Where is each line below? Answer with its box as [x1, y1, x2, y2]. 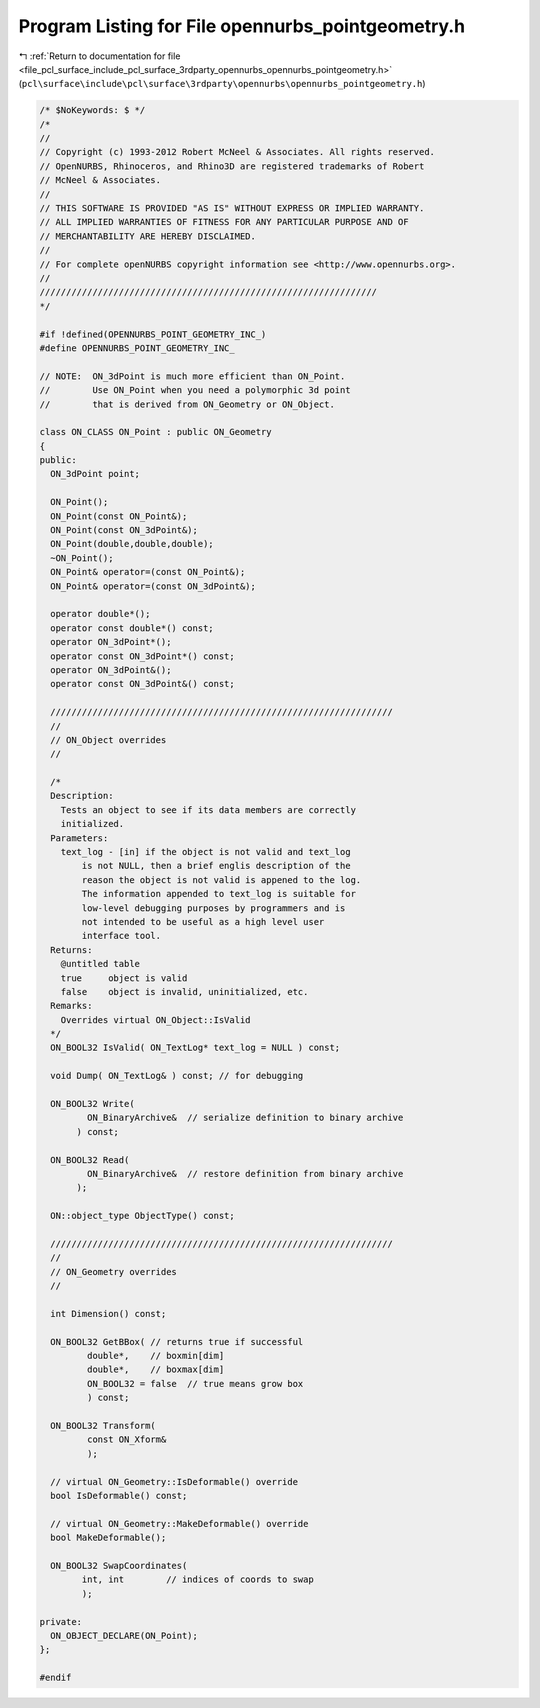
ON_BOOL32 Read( [50, 1154, 130, 1165]
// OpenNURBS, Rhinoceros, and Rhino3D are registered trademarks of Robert [39, 160, 425, 172]
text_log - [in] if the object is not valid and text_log [60, 846, 351, 858]
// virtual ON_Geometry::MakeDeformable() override [50, 1518, 309, 1529]
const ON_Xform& [86, 1434, 167, 1445]
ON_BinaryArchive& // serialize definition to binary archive [86, 1112, 404, 1124]
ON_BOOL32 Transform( [50, 1420, 157, 1432]
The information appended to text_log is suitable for [81, 888, 357, 900]
